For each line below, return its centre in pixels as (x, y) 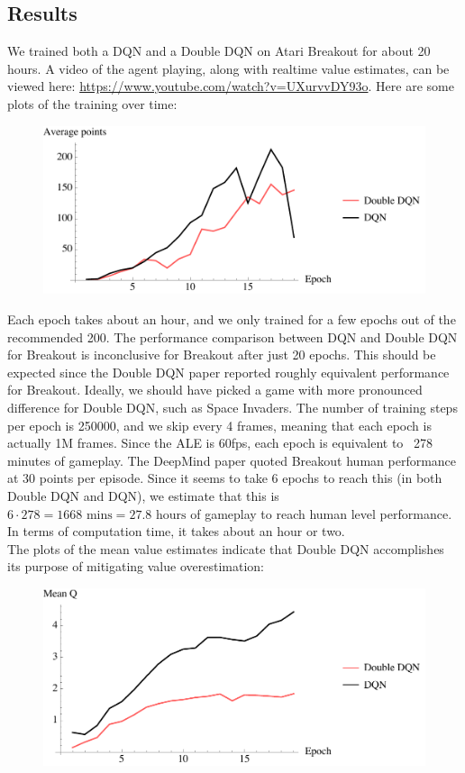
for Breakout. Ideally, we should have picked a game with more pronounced (215, 390)
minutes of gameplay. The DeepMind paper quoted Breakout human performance (232, 460)
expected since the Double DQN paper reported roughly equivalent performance (228, 372)
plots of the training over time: (92, 103)
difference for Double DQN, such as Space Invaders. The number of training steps (232, 407)
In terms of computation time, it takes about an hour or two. (176, 531)
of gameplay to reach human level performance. (321, 513)
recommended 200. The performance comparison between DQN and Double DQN (232, 336)
